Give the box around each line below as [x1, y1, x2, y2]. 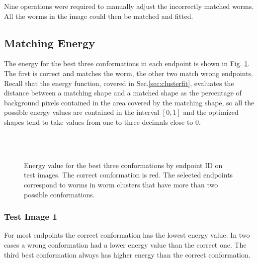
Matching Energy [4, 35, 95, 50]
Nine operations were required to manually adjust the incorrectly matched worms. [4, 1, 254, 11]
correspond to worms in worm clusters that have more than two [24, 179, 218, 189]
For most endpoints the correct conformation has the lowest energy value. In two [4, 230, 250, 240]
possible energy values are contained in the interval [4, 107, 160, 117]
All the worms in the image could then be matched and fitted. [4, 10, 193, 21]
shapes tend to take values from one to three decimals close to [4, 116, 193, 127]
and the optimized [183, 107, 239, 117]
